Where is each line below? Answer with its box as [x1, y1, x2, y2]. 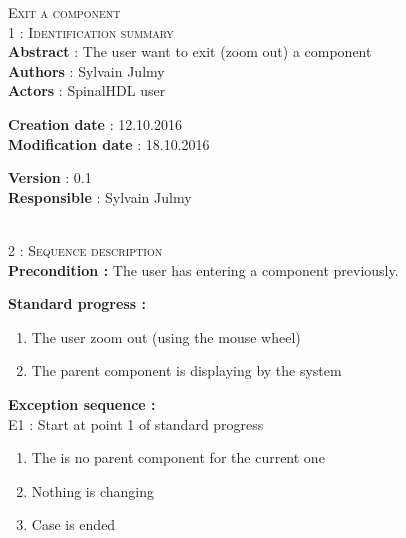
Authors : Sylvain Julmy [8, 60, 165, 81]
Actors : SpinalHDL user [8, 80, 166, 101]
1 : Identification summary [8, 21, 174, 42]
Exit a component [8, 2, 121, 22]
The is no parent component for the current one [31, 447, 325, 468]
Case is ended [31, 514, 116, 535]
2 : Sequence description [8, 239, 163, 260]
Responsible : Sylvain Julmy [8, 186, 192, 207]
